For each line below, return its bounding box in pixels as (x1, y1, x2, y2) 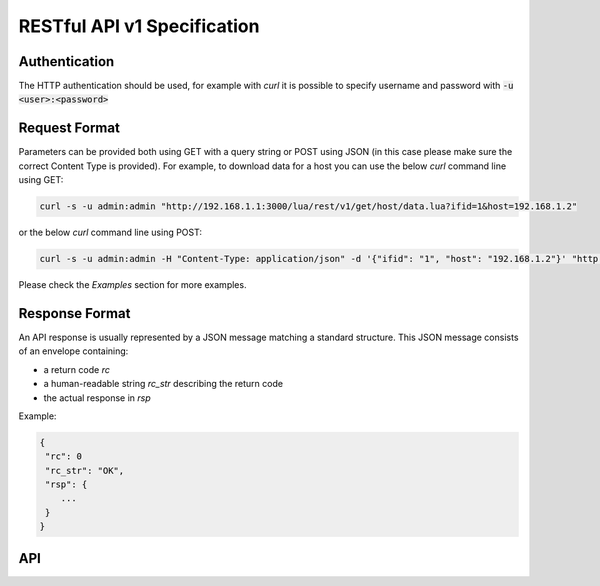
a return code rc (43, 363, 110, 375)
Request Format (18, 120, 120, 137)
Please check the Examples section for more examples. (18, 279, 247, 291)
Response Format (18, 305, 131, 322)
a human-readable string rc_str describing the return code (43, 378, 284, 390)
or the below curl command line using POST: (18, 226, 203, 239)
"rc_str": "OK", (45, 465, 125, 476)
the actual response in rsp (43, 391, 152, 404)
